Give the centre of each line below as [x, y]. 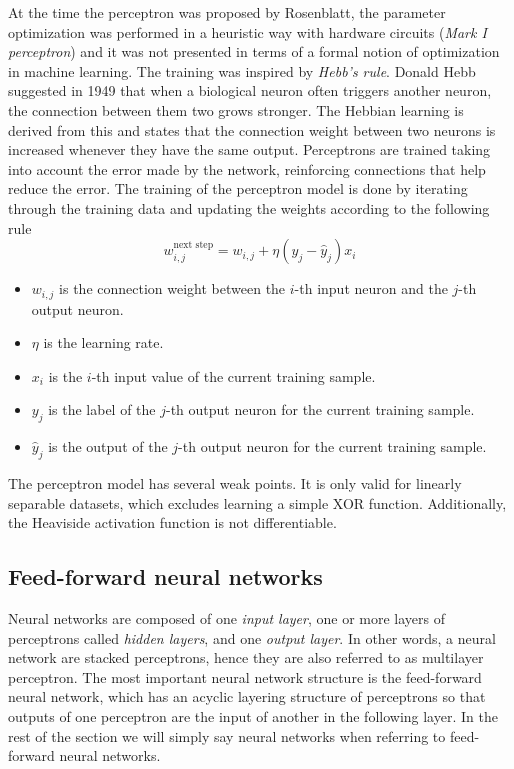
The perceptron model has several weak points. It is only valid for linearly [235, 482]
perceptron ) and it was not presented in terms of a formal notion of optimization [254, 51]
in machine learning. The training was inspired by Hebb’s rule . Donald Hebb [242, 70]
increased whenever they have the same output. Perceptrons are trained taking [249, 149]
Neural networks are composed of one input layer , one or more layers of [227, 617]
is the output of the [108, 446]
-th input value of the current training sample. [233, 375]
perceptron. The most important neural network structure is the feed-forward [245, 676]
